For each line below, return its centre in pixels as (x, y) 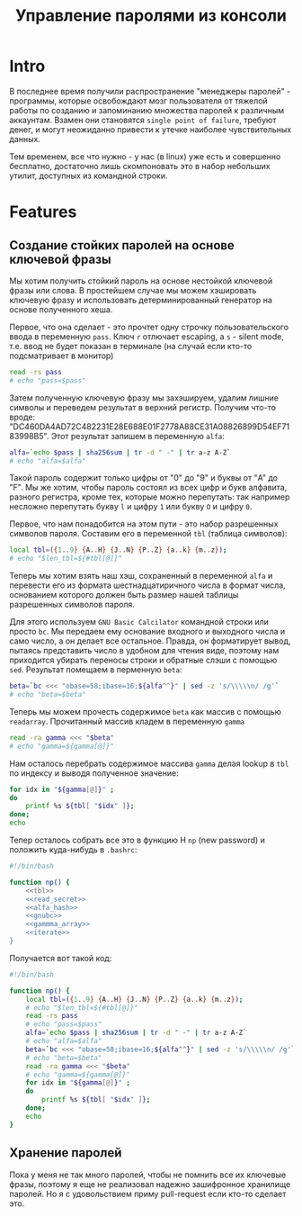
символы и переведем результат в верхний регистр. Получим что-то (143, 407)
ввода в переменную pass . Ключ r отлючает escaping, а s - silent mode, (147, 336)
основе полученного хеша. (61, 309)
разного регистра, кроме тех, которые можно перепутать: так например (150, 497)
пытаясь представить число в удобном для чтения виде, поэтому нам (144, 651)
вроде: (22, 417)
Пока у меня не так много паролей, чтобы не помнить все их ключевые (148, 1175)
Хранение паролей (66, 1153)
